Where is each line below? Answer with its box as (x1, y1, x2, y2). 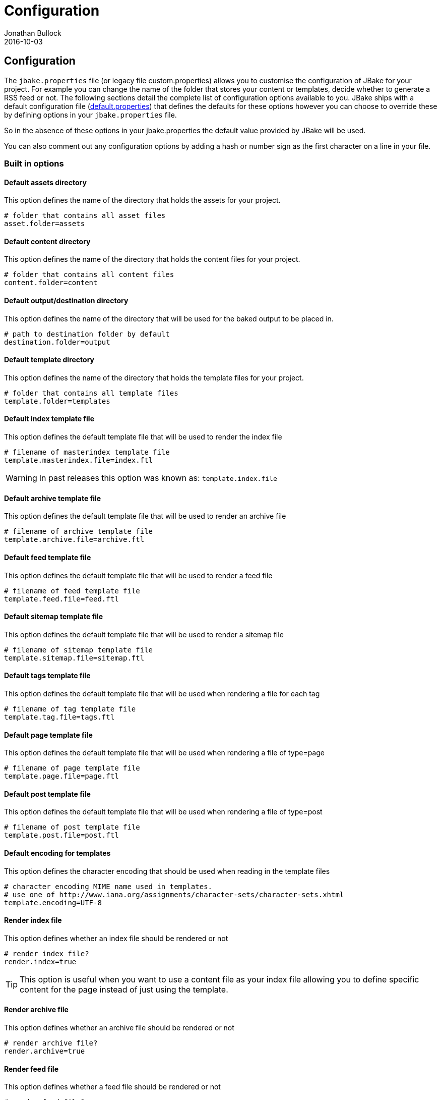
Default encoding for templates (4, 848, 111, 857)
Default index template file (4, 414, 94, 423)
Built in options (4, 158, 64, 169)
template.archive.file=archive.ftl (4, 535, 145, 544)
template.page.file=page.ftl (4, 772, 119, 781)
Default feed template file (4, 553, 91, 562)
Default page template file (4, 730, 93, 739)
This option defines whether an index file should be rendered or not (4, 933, 228, 943)
